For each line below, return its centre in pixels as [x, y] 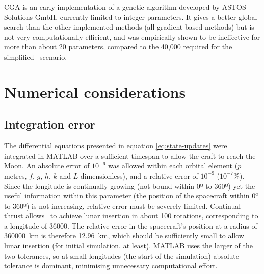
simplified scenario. [36, 56]
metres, [16, 175]
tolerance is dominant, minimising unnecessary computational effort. [111, 266]
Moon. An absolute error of [47, 166]
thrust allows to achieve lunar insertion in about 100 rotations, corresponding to [131, 216]
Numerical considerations [95, 92]
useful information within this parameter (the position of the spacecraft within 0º [131, 196]
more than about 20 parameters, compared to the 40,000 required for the [118, 47]
